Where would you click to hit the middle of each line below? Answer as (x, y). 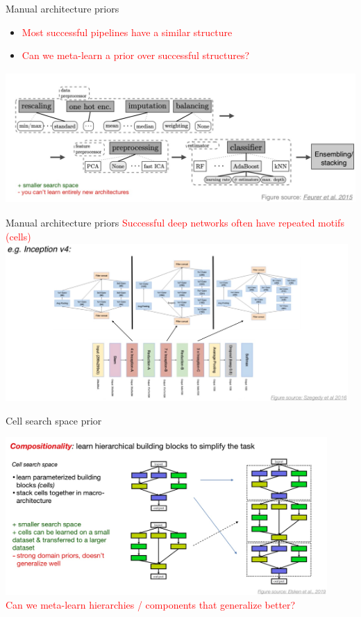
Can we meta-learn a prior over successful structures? (136, 55)
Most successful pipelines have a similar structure (127, 32)
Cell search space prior (54, 420)
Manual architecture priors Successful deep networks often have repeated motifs (175, 223)
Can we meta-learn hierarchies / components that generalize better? (151, 604)
